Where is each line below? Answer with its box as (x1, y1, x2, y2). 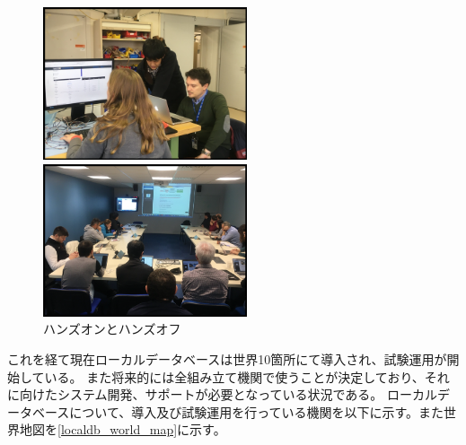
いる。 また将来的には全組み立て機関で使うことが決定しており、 (44, 367, 425, 386)
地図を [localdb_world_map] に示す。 (19, 420, 226, 439)
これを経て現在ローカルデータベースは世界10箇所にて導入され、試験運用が (7, 349, 447, 368)
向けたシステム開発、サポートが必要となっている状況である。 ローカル (19, 385, 437, 404)
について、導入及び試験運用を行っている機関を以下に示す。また (69, 402, 444, 421)
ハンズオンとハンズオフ (43, 319, 181, 338)
